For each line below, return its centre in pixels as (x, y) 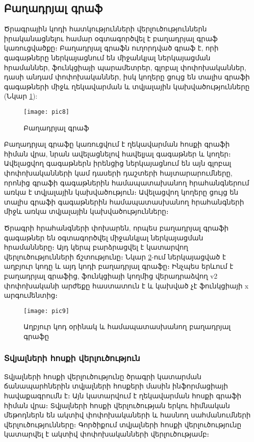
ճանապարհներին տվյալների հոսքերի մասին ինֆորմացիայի (116, 386)
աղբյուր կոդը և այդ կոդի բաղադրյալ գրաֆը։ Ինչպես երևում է (119, 266)
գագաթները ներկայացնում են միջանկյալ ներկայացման (107, 57)
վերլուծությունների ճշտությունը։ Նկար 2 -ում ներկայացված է (115, 256)
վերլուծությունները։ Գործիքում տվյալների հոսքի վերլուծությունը (123, 424)
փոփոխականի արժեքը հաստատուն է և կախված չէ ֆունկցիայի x (126, 285)
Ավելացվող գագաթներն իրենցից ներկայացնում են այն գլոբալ (118, 163)
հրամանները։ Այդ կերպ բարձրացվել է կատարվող (96, 247)
